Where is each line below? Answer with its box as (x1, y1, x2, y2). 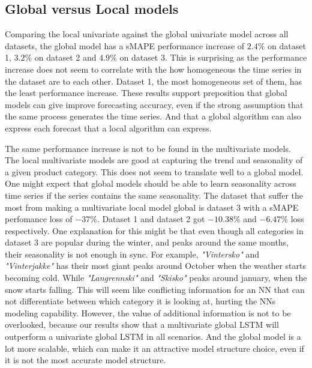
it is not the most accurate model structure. (5, 354, 166, 366)
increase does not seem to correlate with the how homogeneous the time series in (5, 62, 302, 75)
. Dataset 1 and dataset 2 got (97, 213, 205, 225)
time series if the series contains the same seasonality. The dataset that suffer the (5, 189, 304, 201)
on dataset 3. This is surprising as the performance (119, 51, 307, 64)
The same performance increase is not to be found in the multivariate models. (5, 142, 291, 154)
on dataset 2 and (34, 51, 97, 64)
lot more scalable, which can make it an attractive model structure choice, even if (5, 342, 304, 354)
